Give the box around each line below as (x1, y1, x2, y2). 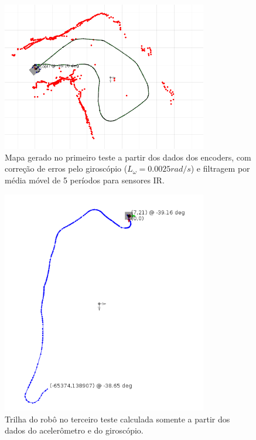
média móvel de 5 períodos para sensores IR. (5, 173, 165, 186)
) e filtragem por (190, 162, 250, 175)
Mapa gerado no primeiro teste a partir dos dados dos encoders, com (5, 151, 251, 163)
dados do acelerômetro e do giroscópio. (5, 424, 144, 436)
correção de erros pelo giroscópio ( (5, 162, 128, 175)
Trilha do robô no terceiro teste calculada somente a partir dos (5, 412, 230, 425)
